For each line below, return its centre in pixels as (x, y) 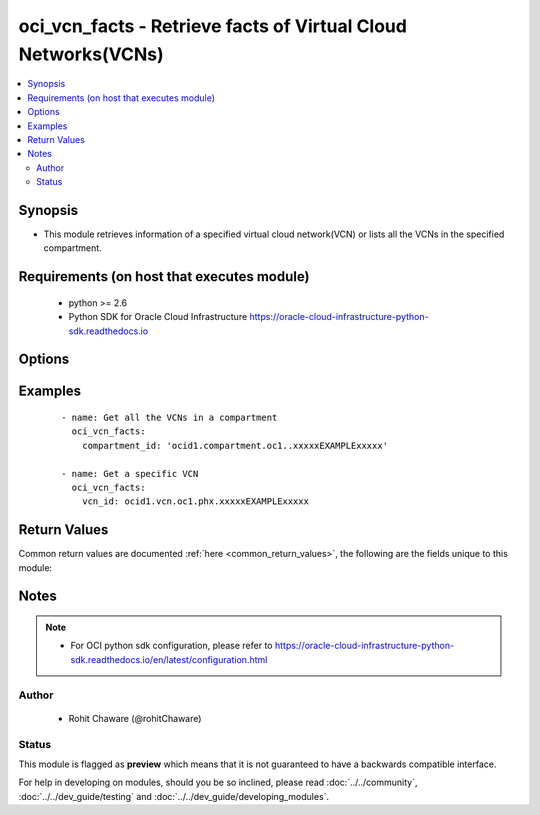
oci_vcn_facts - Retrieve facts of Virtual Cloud (212, 26)
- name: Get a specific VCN (130, 473)
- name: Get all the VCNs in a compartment (169, 417)
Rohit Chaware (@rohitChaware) (135, 718)
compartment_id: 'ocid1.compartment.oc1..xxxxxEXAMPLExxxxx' (235, 445)
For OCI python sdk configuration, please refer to (171, 646)
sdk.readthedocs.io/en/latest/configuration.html (169, 659)
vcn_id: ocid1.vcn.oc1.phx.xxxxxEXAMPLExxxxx (195, 501)
